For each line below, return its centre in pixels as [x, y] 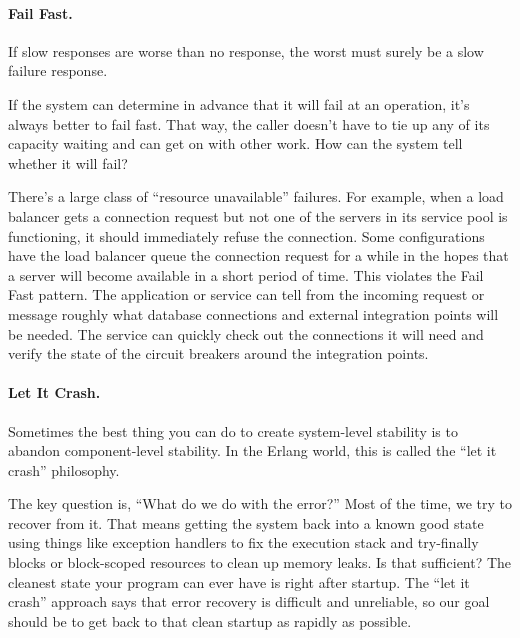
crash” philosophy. [64, 469]
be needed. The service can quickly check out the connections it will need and [246, 333]
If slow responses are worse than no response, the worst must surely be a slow [246, 50]
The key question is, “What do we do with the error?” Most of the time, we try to [260, 503]
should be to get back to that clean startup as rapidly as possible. [210, 620]
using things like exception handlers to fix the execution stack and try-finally [243, 542]
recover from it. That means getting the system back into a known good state [246, 522]
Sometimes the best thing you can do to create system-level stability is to [233, 430]
